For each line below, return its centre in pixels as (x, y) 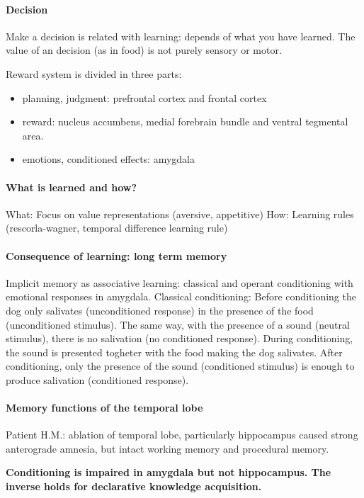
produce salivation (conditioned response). (97, 379)
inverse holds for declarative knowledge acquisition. (134, 486)
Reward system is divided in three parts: (94, 73)
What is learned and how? (72, 187)
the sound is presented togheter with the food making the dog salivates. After (174, 352)
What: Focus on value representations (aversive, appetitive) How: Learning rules (180, 214)
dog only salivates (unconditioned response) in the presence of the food (160, 310)
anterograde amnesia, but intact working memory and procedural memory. (167, 448)
